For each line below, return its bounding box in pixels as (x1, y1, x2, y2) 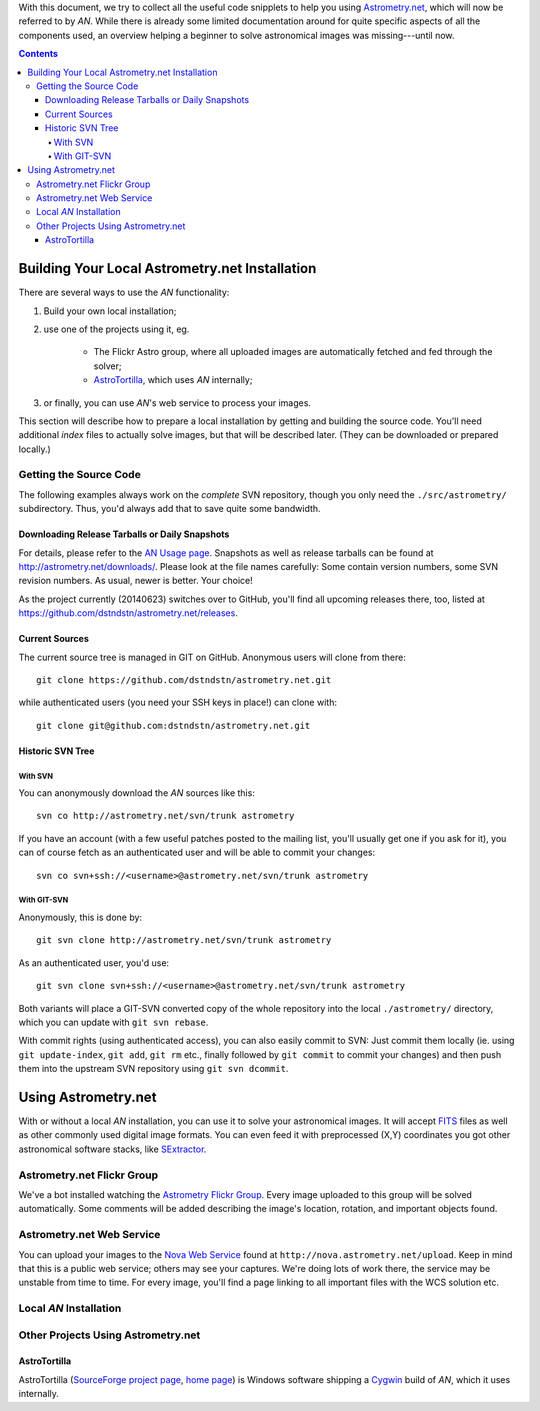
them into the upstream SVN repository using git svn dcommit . (18, 1063, 289, 1075)
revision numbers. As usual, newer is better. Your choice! (18, 575, 254, 587)
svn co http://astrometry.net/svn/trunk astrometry (36, 810, 295, 822)
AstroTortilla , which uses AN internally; (93, 374, 253, 386)
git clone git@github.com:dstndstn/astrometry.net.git (36, 720, 311, 731)
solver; (93, 360, 122, 372)
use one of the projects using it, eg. (43, 323, 190, 335)
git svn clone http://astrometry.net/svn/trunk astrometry (36, 935, 332, 946)
